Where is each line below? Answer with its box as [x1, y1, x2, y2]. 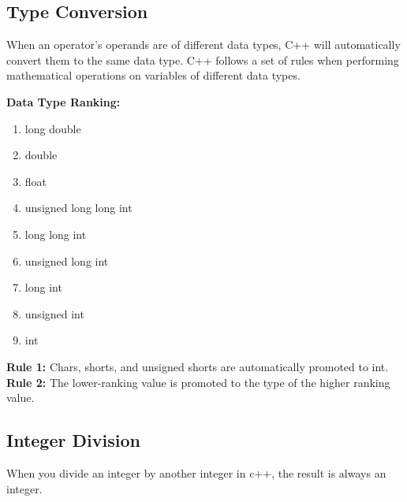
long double [24, 120, 81, 136]
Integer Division [6, 428, 140, 452]
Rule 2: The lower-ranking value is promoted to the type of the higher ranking [6, 374, 390, 390]
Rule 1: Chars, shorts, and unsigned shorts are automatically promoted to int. [6, 358, 389, 374]
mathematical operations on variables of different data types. [6, 67, 301, 84]
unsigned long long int [24, 199, 133, 216]
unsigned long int [24, 252, 109, 269]
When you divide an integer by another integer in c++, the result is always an [6, 464, 386, 481]
